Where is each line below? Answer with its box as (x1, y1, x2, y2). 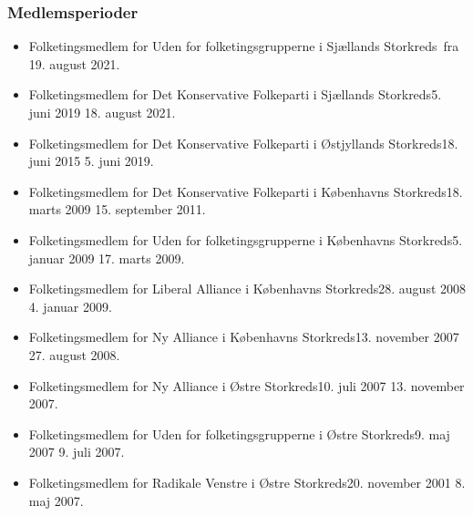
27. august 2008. (28, 345, 120, 364)
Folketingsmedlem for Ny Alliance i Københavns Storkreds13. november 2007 (28, 327, 459, 346)
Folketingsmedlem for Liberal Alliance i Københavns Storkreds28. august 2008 (28, 279, 467, 298)
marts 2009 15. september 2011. (28, 200, 206, 219)
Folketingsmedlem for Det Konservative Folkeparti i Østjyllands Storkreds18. (28, 133, 458, 152)
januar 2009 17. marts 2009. (28, 248, 185, 267)
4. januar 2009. (28, 296, 112, 315)
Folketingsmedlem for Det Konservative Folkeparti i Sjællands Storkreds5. (28, 85, 442, 104)
